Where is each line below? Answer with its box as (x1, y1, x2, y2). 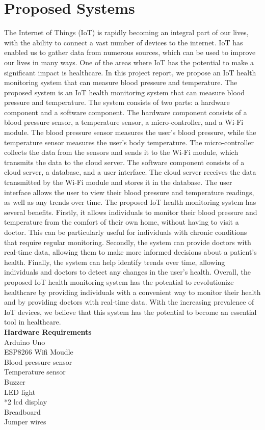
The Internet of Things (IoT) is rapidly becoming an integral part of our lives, (4, 27, 249, 38)
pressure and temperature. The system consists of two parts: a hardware (4, 97, 230, 107)
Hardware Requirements (4, 326, 92, 337)
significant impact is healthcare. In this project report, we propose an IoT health (4, 67, 256, 77)
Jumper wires (4, 416, 46, 427)
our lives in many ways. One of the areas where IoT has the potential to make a (4, 57, 254, 67)
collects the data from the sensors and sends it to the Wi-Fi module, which (4, 147, 238, 157)
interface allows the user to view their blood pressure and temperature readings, (4, 186, 254, 197)
